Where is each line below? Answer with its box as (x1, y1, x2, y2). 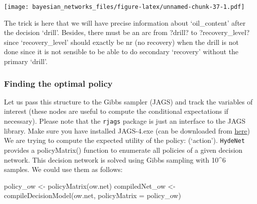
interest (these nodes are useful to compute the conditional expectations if (4, 106, 228, 116)
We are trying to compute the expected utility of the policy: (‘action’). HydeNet (4, 135, 245, 145)
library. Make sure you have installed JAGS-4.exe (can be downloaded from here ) (4, 125, 250, 136)
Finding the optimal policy (4, 77, 113, 89)
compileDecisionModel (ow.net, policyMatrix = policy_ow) (4, 190, 181, 201)
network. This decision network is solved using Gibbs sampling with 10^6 (4, 154, 226, 165)
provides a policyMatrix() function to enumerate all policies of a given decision (4, 144, 243, 155)
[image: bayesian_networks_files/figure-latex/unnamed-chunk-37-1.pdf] (4, 3, 245, 10)
